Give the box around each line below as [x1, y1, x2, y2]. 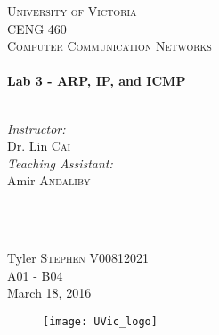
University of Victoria [7, 2, 137, 20]
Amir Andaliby [7, 171, 91, 190]
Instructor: [7, 118, 66, 137]
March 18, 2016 [7, 283, 92, 302]
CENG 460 [7, 19, 67, 37]
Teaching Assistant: [7, 153, 113, 172]
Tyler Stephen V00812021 [7, 249, 149, 267]
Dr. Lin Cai [7, 136, 71, 155]
